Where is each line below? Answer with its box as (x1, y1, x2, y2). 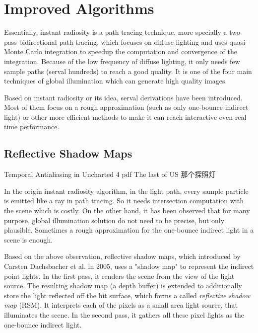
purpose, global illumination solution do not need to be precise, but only (4, 215, 225, 225)
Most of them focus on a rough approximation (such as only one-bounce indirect (4, 102, 249, 112)
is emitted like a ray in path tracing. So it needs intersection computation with (4, 195, 244, 206)
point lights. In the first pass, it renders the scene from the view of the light (4, 270, 235, 281)
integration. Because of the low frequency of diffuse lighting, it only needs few (4, 56, 240, 66)
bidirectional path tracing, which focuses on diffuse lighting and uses (19, 36, 227, 47)
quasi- (229, 36, 248, 47)
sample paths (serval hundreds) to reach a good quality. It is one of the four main (4, 66, 252, 76)
